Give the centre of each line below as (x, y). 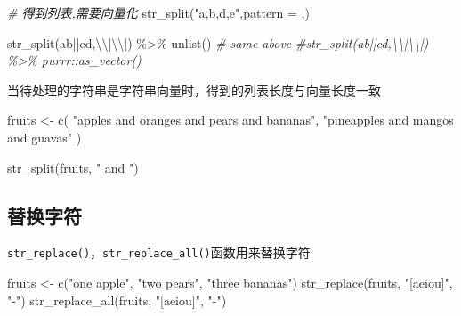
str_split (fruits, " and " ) (73, 167)
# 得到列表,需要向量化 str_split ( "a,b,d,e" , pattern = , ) (158, 12)
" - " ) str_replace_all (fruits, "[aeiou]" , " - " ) (117, 300)
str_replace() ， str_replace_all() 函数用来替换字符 (159, 252)
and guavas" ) (44, 137)
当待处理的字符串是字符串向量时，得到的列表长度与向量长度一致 (194, 89)
